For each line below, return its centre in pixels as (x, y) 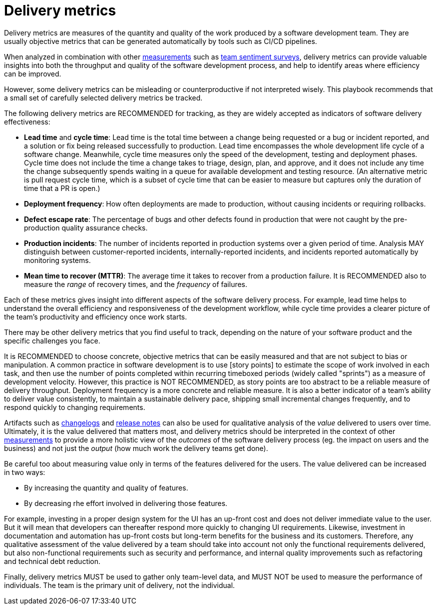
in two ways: (25, 472)
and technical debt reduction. (52, 561)
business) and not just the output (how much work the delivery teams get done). (136, 448)
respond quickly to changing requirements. (75, 407)
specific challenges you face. (52, 340)
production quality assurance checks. (86, 227)
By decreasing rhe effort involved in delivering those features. (126, 503)
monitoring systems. (57, 260)
